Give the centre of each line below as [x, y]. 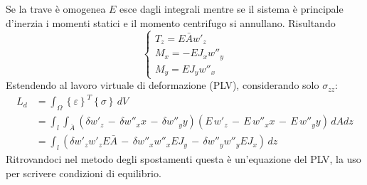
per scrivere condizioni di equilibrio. [84, 173]
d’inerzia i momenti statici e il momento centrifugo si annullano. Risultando [171, 22]
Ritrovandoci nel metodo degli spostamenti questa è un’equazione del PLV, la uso [183, 158]
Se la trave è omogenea [56, 9]
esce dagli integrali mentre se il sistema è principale [232, 9]
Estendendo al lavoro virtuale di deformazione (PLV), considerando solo [163, 85]
